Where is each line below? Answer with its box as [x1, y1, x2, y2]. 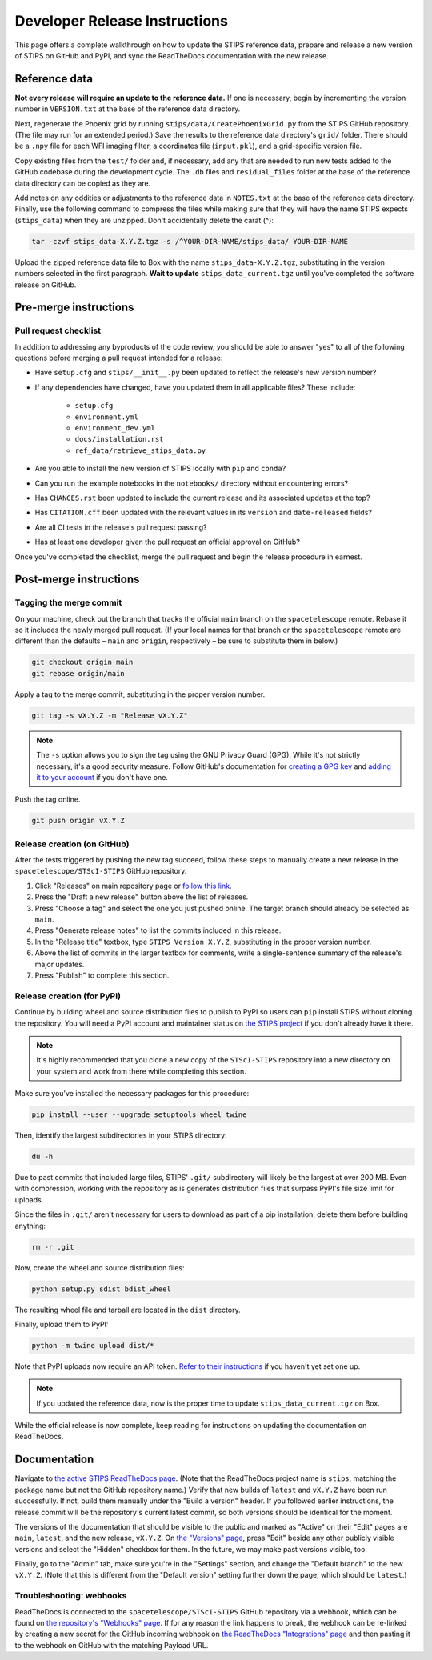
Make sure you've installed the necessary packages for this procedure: [14, 1089, 250, 1098]
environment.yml [74, 412, 139, 422]
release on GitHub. [14, 280, 77, 290]
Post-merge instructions [14, 573, 140, 586]
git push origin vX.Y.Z [31, 816, 126, 826]
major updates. [34, 959, 85, 969]
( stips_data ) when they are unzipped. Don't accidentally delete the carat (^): [14, 215, 274, 225]
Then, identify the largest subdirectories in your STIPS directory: [14, 1130, 227, 1140]
